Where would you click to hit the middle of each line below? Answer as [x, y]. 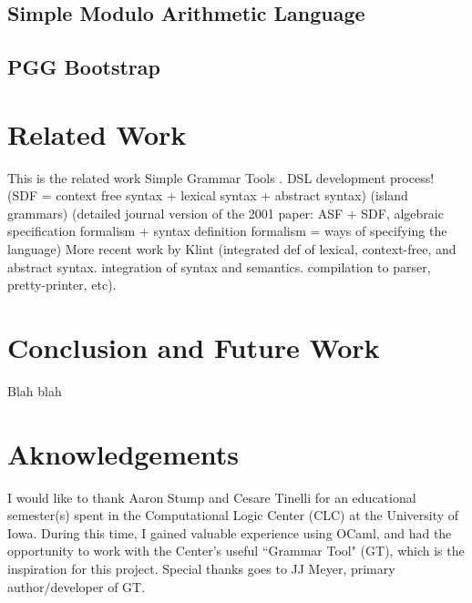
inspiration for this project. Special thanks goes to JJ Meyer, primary [201, 569]
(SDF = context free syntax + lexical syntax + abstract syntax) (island [208, 195]
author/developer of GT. [77, 586]
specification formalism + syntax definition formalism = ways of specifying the [227, 231]
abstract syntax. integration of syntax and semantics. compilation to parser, [219, 266]
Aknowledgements [123, 453]
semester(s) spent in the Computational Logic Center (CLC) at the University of [233, 515]
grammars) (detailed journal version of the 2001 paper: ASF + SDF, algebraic [226, 213]
